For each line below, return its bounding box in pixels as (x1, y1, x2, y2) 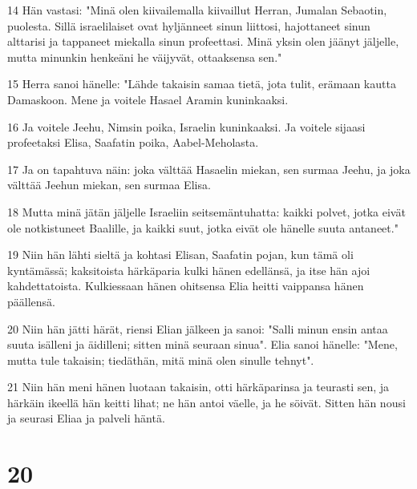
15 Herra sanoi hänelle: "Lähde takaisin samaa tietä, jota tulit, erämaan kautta (7, 75, 396, 92)
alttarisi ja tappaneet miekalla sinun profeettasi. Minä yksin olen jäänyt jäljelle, (7, 33, 399, 50)
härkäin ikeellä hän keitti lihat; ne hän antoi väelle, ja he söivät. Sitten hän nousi (7, 394, 406, 410)
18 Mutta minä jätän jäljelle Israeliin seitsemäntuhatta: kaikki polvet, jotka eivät (7, 203, 406, 220)
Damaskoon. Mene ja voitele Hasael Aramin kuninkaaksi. (7, 91, 289, 107)
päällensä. (7, 293, 55, 309)
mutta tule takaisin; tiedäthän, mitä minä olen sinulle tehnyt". (7, 351, 314, 368)
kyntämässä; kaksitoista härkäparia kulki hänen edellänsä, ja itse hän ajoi (7, 261, 370, 278)
